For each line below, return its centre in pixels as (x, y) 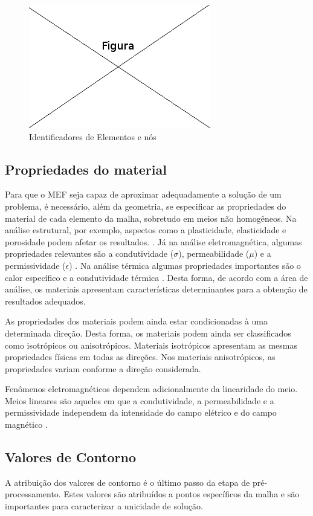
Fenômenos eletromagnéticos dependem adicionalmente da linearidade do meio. (151, 389)
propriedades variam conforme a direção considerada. (103, 368)
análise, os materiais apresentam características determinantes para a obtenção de (156, 289)
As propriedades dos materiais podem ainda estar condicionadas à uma (137, 321)
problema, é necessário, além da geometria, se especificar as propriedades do (146, 206)
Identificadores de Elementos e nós (93, 136)
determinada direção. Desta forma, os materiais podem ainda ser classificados (148, 333)
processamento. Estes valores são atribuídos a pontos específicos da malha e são (152, 494)
